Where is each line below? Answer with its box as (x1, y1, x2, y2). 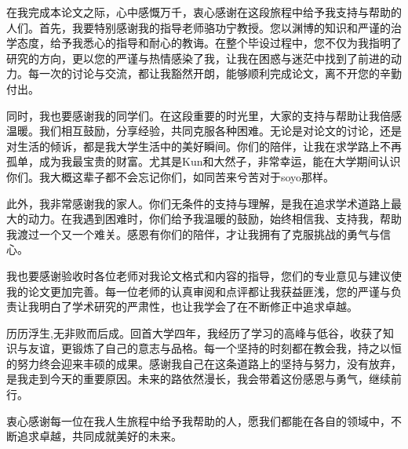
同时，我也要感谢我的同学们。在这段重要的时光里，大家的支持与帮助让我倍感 (6, 107, 402, 123)
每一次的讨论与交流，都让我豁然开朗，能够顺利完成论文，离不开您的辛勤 (27, 65, 402, 82)
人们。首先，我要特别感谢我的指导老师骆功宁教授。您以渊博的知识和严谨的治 (6, 19, 402, 35)
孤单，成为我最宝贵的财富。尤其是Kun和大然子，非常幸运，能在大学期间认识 (6, 153, 401, 170)
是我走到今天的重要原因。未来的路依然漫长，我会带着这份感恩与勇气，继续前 (6, 371, 402, 387)
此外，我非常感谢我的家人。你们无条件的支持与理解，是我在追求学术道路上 (6, 195, 391, 211)
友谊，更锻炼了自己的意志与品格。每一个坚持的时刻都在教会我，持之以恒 (27, 340, 402, 356)
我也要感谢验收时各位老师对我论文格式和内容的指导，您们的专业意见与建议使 (6, 267, 402, 283)
